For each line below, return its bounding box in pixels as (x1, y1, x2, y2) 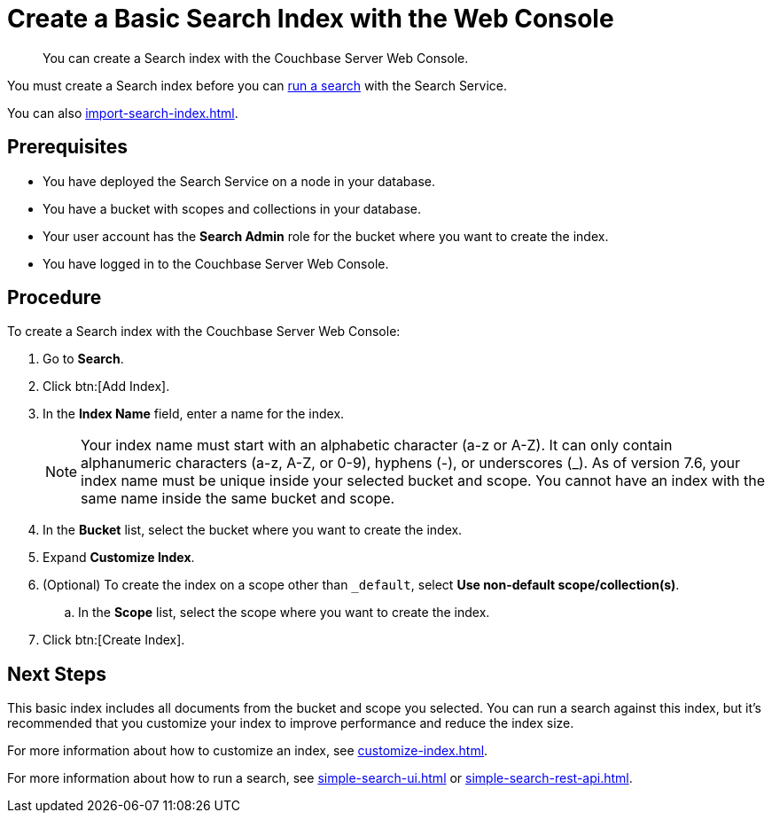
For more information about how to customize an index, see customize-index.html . (7, 743, 488, 759)
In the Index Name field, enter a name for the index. (43, 406, 345, 422)
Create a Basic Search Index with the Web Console (7, 4, 614, 34)
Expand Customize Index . (43, 550, 195, 566)
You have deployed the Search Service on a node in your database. (43, 173, 436, 189)
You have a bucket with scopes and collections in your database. (43, 200, 421, 216)
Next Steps (7, 662, 106, 685)
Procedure (7, 286, 102, 309)
